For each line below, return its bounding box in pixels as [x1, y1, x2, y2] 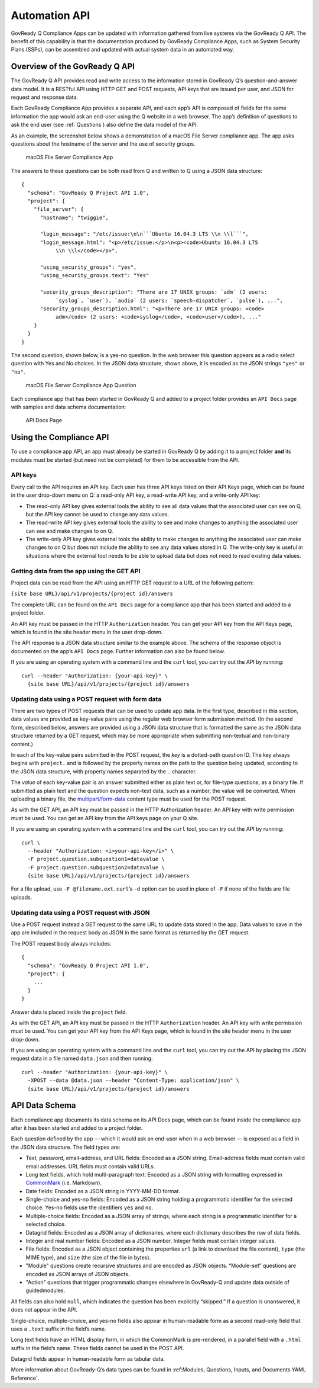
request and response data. [11, 94, 79, 101]
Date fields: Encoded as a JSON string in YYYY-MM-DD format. [25, 1187, 180, 1194]
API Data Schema [11, 1100, 76, 1110]
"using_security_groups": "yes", [40, 264, 137, 271]
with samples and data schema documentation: [11, 403, 126, 410]
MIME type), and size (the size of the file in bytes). [25, 1254, 151, 1261]
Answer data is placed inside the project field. [11, 1008, 127, 1016]
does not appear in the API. [11, 1306, 77, 1313]
